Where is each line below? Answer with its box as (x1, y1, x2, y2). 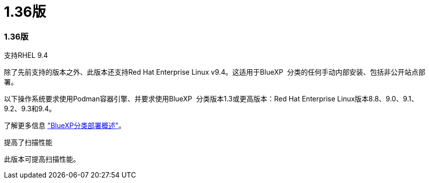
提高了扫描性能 (4, 138, 52, 147)
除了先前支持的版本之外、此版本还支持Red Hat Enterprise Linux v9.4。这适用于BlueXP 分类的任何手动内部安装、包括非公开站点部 (4, 68, 426, 77)
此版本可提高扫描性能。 (4, 155, 80, 164)
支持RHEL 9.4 (4, 51, 48, 60)
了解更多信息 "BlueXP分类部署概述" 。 (4, 121, 126, 130)
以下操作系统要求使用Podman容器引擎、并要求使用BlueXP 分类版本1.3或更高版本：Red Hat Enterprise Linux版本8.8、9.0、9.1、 (4, 94, 418, 103)
